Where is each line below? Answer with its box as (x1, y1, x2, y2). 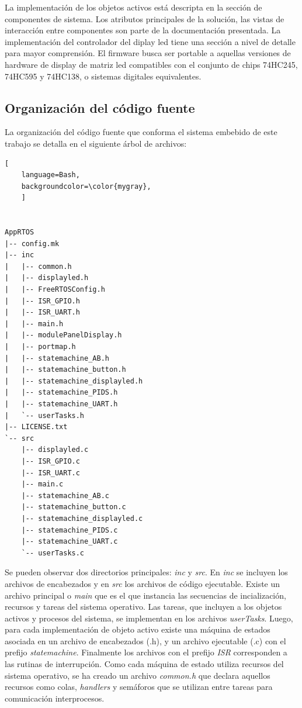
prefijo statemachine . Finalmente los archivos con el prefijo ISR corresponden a (5, 646, 287, 658)
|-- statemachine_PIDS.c (21, 526, 118, 534)
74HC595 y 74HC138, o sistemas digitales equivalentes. (5, 70, 202, 82)
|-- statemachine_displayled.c (21, 514, 143, 523)
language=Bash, (21, 171, 80, 179)
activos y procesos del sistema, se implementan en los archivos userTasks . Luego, (5, 612, 293, 624)
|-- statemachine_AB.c (21, 491, 109, 500)
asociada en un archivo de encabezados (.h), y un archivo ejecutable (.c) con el (5, 634, 286, 647)
